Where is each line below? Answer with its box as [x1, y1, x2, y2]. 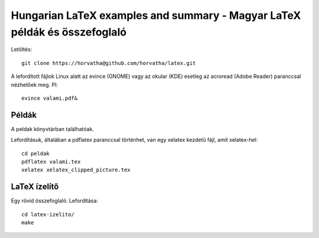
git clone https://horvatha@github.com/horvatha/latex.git [21, 60, 196, 66]
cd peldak [21, 150, 50, 157]
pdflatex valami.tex [21, 158, 81, 165]
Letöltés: [11, 46, 32, 53]
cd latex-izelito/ [21, 211, 75, 218]
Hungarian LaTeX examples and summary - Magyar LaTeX [11, 9, 301, 22]
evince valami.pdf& [21, 94, 78, 102]
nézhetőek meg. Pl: [11, 81, 58, 88]
